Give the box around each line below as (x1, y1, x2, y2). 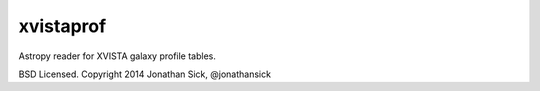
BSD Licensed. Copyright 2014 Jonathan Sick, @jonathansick (18, 68, 272, 80)
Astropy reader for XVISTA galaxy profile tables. (18, 50, 217, 62)
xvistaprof (18, 15, 107, 37)
